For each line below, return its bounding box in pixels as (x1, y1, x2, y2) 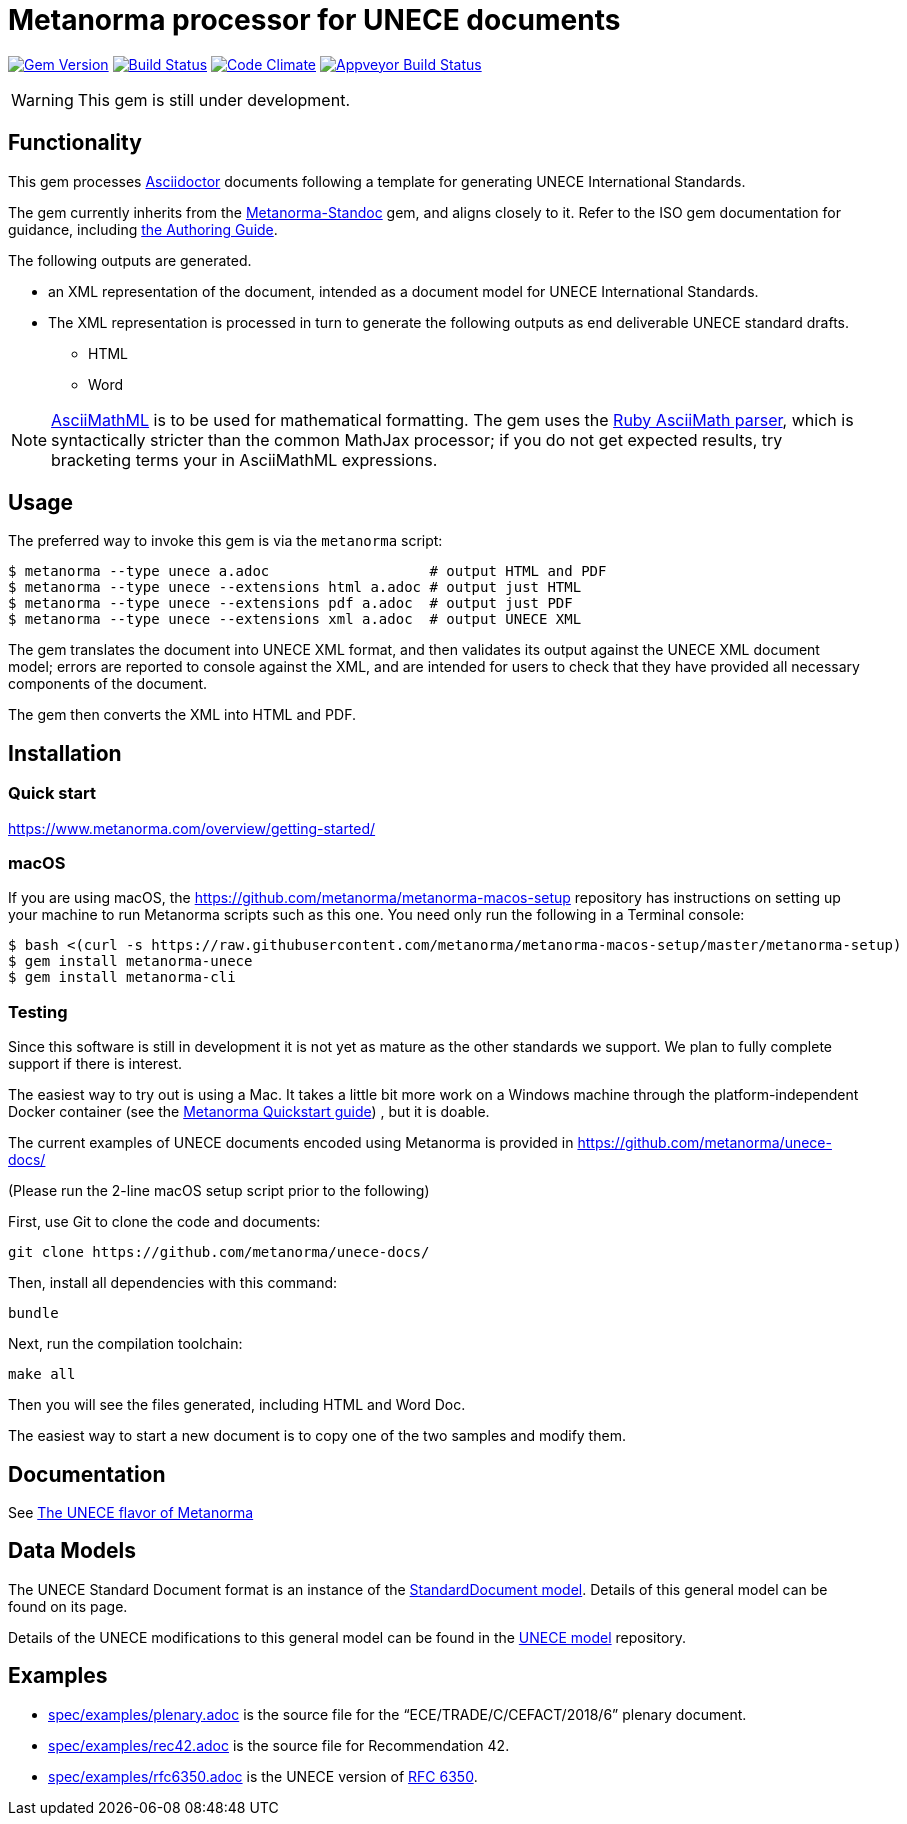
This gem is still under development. (77, 89, 350, 110)
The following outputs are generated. (8, 251, 252, 269)
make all (8, 1366, 76, 1383)
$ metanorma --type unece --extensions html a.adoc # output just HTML (8, 579, 582, 596)
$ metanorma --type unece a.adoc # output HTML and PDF (8, 563, 607, 580)
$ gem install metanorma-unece (8, 953, 253, 970)
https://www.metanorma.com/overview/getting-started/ (8, 819, 376, 837)
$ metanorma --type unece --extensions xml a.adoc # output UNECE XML (8, 611, 582, 628)
